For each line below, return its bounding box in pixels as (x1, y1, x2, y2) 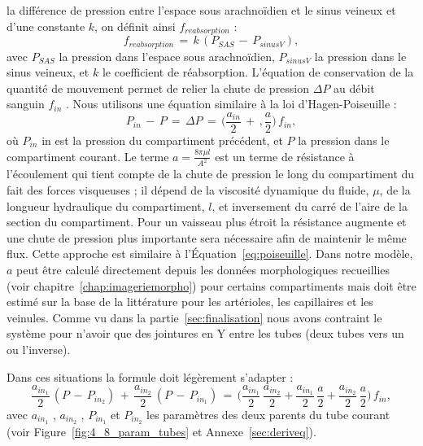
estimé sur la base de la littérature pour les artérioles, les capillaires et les (7, 293, 373, 310)
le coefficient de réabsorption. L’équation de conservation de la (102, 63, 414, 81)
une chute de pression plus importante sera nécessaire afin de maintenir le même (7, 229, 407, 246)
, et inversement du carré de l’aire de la (211, 197, 408, 214)
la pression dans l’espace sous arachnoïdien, (59, 47, 275, 64)
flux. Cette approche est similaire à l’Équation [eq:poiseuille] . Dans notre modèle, (7, 245, 413, 262)
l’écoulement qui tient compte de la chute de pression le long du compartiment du (7, 165, 415, 182)
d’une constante (7, 17, 85, 34)
